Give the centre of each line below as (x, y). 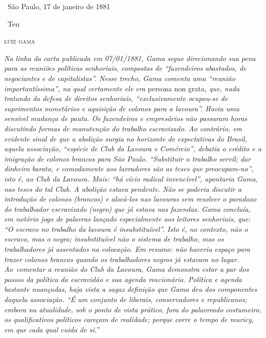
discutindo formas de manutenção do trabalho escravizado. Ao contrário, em (123, 128)
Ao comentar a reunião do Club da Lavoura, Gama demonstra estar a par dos (127, 269)
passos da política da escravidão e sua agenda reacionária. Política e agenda (123, 279)
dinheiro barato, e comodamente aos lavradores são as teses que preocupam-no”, (129, 168)
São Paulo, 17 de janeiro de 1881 (59, 6)
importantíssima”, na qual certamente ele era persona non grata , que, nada (122, 88)
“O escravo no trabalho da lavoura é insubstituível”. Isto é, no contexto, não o (126, 228)
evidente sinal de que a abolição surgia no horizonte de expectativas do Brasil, (126, 138)
